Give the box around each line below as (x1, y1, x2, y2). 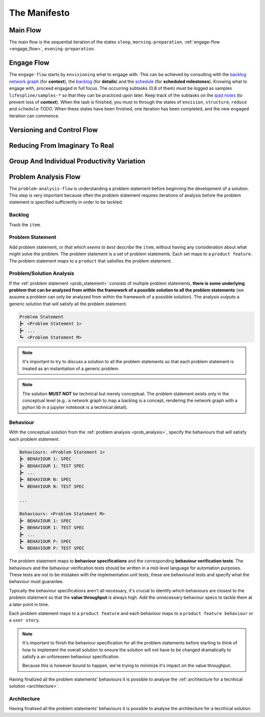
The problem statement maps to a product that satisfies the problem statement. (9, 258, 172, 264)
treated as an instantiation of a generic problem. (22, 366, 120, 372)
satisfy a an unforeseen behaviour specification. (22, 653, 120, 660)
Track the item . (9, 221, 41, 228)
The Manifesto (9, 7, 70, 18)
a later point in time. (9, 601, 50, 607)
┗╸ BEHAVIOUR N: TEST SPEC (19, 483, 84, 489)
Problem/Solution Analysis (9, 270, 75, 277)
